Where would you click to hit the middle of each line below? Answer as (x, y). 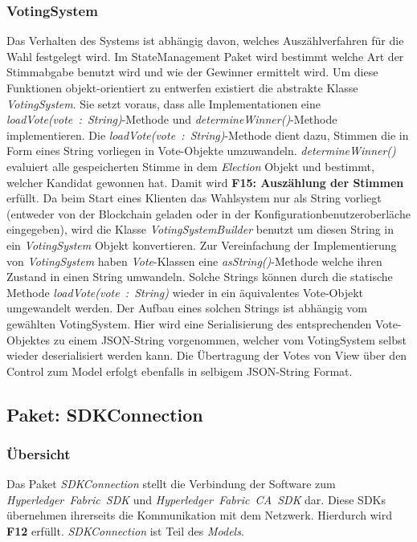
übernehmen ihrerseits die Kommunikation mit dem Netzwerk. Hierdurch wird (199, 515)
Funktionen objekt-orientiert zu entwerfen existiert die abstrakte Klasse (182, 88)
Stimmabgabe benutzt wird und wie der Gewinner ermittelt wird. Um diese (192, 72)
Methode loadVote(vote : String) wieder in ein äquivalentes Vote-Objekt (185, 292)
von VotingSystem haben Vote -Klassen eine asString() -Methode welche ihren (194, 261)
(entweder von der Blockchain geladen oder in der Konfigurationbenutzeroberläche (208, 213)
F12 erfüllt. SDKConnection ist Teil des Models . (125, 531)
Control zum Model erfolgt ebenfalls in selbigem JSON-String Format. (180, 371)
